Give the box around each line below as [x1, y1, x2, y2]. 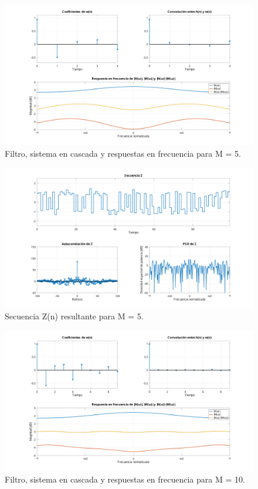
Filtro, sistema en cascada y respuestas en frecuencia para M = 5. [5, 147, 241, 159]
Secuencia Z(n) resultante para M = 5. [5, 310, 144, 322]
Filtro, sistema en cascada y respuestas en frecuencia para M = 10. [5, 473, 245, 485]
